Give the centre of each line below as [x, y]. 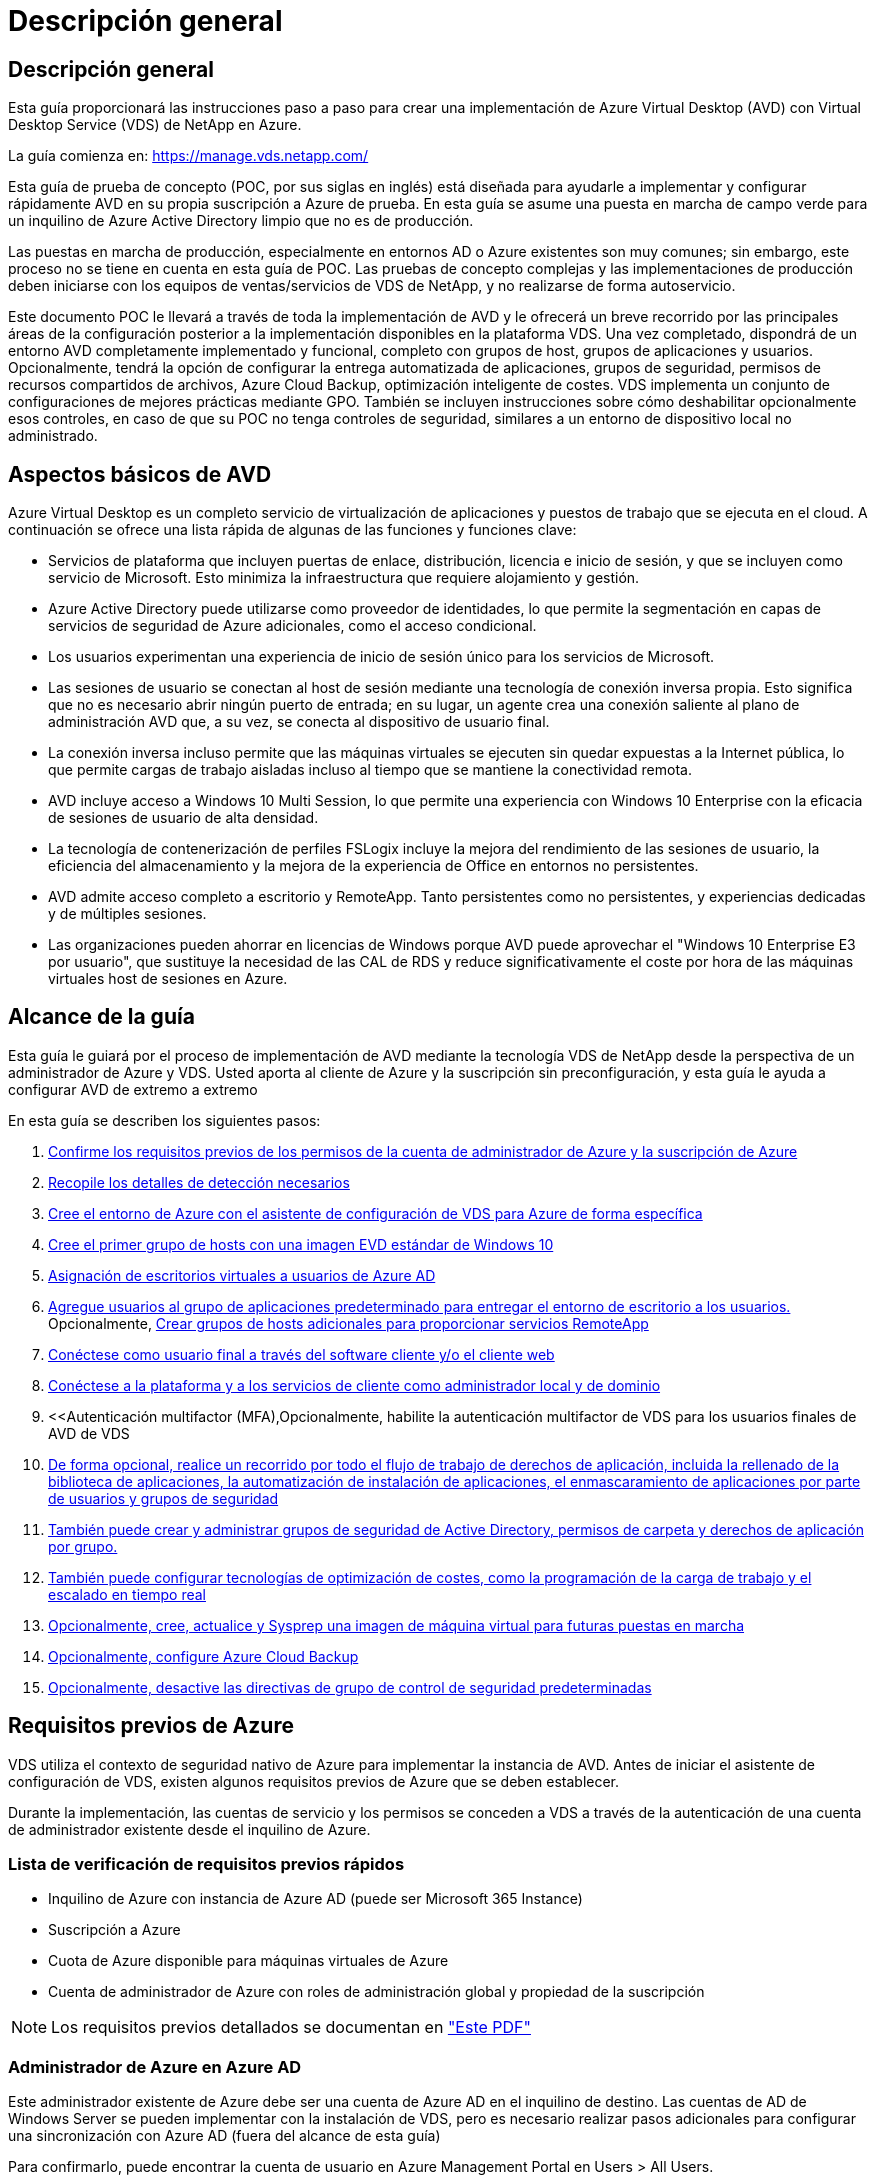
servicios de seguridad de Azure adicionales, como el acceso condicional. [292, 626]
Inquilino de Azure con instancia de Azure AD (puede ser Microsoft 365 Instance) [315, 1899]
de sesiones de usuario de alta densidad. [183, 818]
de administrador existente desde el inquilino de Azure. [189, 1829]
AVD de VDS [89, 1433]
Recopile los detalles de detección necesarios [199, 1182]
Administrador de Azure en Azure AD [155, 2066]
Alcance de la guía [101, 1017]
